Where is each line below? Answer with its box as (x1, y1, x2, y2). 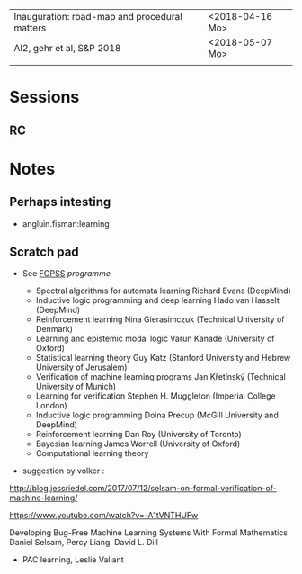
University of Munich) (35, 381, 117, 392)
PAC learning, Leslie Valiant (22, 554, 124, 565)
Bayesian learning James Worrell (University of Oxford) (35, 438, 241, 449)
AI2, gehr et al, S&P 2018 (13, 42, 121, 54)
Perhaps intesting (9, 194, 111, 210)
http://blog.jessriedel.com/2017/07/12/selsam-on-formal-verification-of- (9, 483, 277, 494)
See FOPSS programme (22, 268, 111, 279)
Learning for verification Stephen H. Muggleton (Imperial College (35, 390, 276, 401)
